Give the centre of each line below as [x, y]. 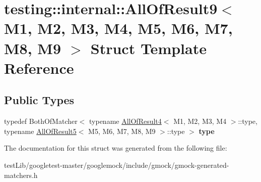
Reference [39, 67]
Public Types [39, 100]
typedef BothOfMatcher [41, 121]
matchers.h [21, 175]
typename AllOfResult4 [125, 121]
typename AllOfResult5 [40, 131]
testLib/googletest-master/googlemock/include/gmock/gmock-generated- [117, 165]
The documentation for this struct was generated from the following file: [116, 148]
